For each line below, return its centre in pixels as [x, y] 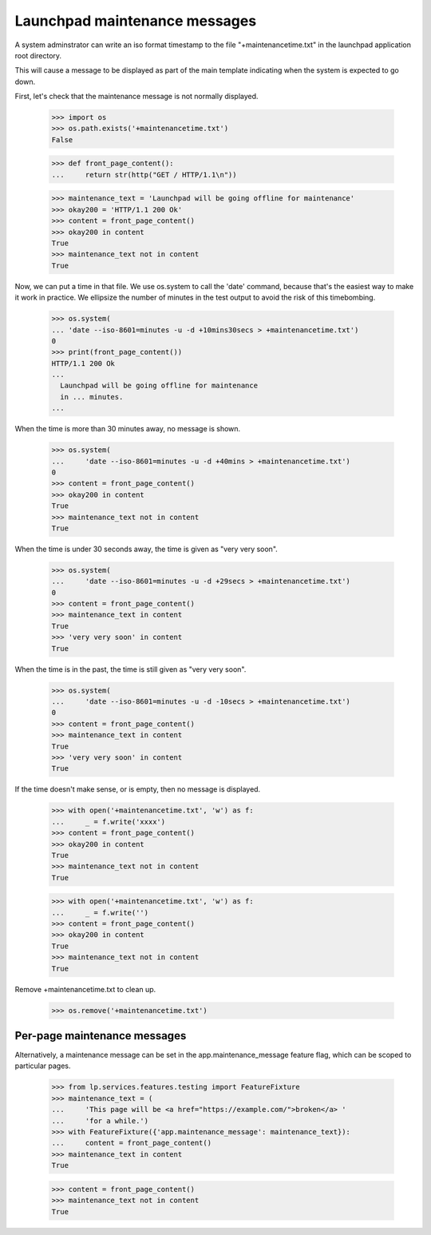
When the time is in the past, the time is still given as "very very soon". [130, 669]
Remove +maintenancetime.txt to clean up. [85, 989]
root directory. [38, 55]
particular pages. [43, 1066]
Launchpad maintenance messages [136, 21]
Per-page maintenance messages [101, 1036]
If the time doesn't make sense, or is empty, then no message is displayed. [138, 789]
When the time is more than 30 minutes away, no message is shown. [128, 429]
